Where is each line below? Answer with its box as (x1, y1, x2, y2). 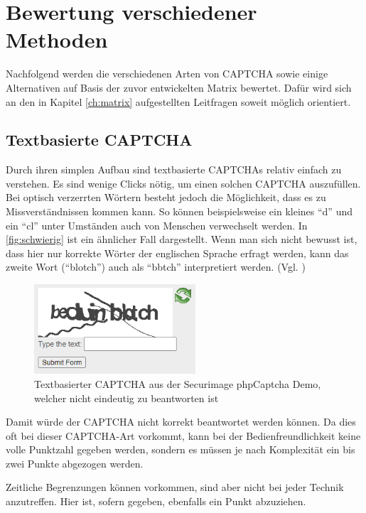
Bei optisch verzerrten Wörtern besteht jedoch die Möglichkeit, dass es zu (6, 190, 326, 205)
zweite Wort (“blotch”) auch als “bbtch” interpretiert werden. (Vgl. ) (6, 259, 306, 274)
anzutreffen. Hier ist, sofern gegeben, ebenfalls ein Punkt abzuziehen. (6, 494, 306, 509)
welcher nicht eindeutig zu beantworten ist (34, 390, 219, 405)
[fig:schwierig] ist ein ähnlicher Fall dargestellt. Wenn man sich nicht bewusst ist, (6, 232, 357, 247)
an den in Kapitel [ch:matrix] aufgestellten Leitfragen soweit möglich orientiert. (6, 94, 351, 109)
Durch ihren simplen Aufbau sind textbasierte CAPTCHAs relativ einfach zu (6, 162, 342, 177)
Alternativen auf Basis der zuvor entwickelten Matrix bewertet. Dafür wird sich (6, 80, 352, 94)
